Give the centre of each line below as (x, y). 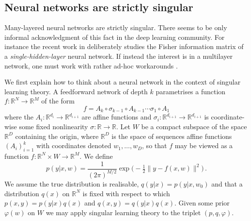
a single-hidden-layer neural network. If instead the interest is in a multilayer (118, 56)
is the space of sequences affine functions (172, 136)
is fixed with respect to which (126, 193)
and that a (227, 183)
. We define (96, 156)
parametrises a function (191, 91)
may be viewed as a (204, 145)
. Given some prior (202, 203)
